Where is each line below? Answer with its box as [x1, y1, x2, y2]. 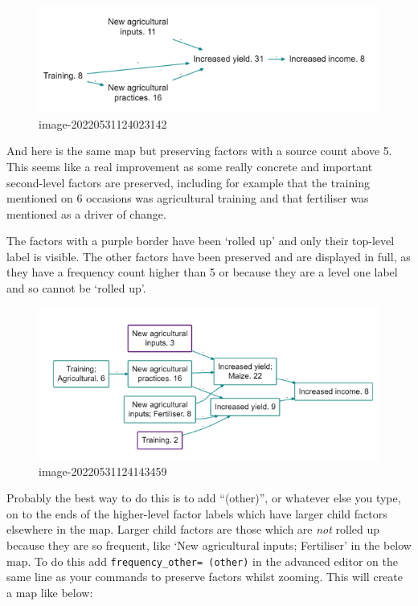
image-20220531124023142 [39, 115, 167, 132]
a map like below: [6, 583, 93, 600]
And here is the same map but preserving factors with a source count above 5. [6, 142, 392, 159]
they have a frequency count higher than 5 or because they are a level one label [6, 264, 398, 280]
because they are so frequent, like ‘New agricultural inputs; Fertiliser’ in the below [6, 537, 412, 554]
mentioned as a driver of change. [6, 205, 166, 222]
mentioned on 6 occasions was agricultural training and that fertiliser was [6, 190, 369, 207]
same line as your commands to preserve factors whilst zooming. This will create [6, 568, 403, 585]
